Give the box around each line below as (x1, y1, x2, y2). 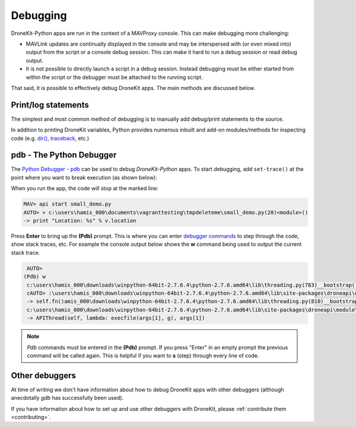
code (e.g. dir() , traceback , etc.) (11, 134, 90, 142)
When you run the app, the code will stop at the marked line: (11, 185, 158, 192)
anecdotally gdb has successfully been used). (11, 394, 124, 402)
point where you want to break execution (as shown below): (11, 174, 157, 181)
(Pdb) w (23, 273, 46, 280)
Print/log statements (11, 99, 89, 110)
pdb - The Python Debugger (11, 150, 117, 160)
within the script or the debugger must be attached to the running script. (26, 73, 203, 81)
